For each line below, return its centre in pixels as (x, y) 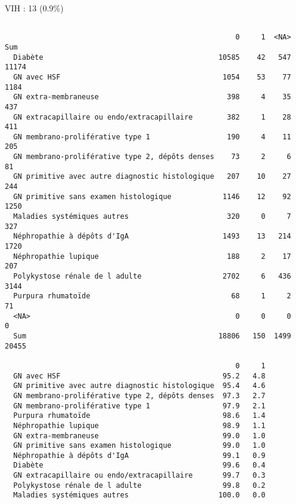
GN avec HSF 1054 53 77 (152, 77)
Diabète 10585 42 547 (152, 57)
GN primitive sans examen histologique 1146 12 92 (152, 196)
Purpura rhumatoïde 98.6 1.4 (139, 416)
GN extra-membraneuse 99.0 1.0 (139, 436)
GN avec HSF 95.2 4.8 (139, 376)
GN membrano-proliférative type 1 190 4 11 (152, 137)
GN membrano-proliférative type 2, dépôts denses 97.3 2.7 (139, 395)
